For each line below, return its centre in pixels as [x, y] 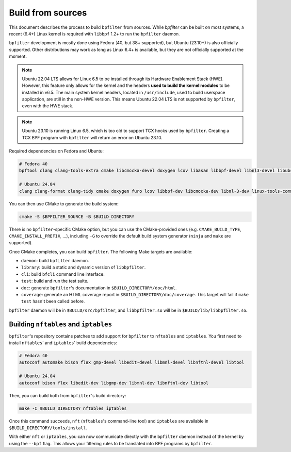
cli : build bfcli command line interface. [63, 274]
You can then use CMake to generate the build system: [64, 203]
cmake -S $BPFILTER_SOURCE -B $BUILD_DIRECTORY [77, 217]
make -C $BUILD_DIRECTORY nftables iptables [73, 408]
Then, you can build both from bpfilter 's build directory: [67, 395]
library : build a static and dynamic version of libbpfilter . [83, 268]
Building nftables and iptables [61, 324]
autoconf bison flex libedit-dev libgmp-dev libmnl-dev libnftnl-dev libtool [114, 383]
